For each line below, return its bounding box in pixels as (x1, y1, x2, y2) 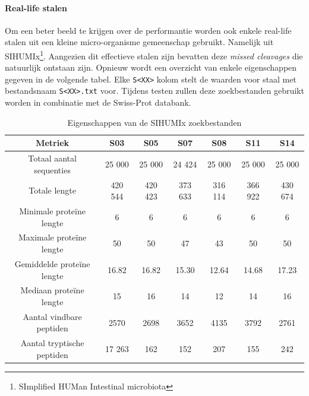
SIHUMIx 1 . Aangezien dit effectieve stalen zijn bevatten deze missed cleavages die (5, 47, 303, 62)
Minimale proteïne (19, 205, 86, 217)
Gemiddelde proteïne (14, 257, 90, 270)
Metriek (36, 137, 70, 149)
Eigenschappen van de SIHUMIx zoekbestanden (67, 116, 242, 128)
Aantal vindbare (23, 310, 82, 322)
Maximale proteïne (18, 231, 87, 243)
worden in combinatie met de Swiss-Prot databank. (5, 96, 191, 109)
